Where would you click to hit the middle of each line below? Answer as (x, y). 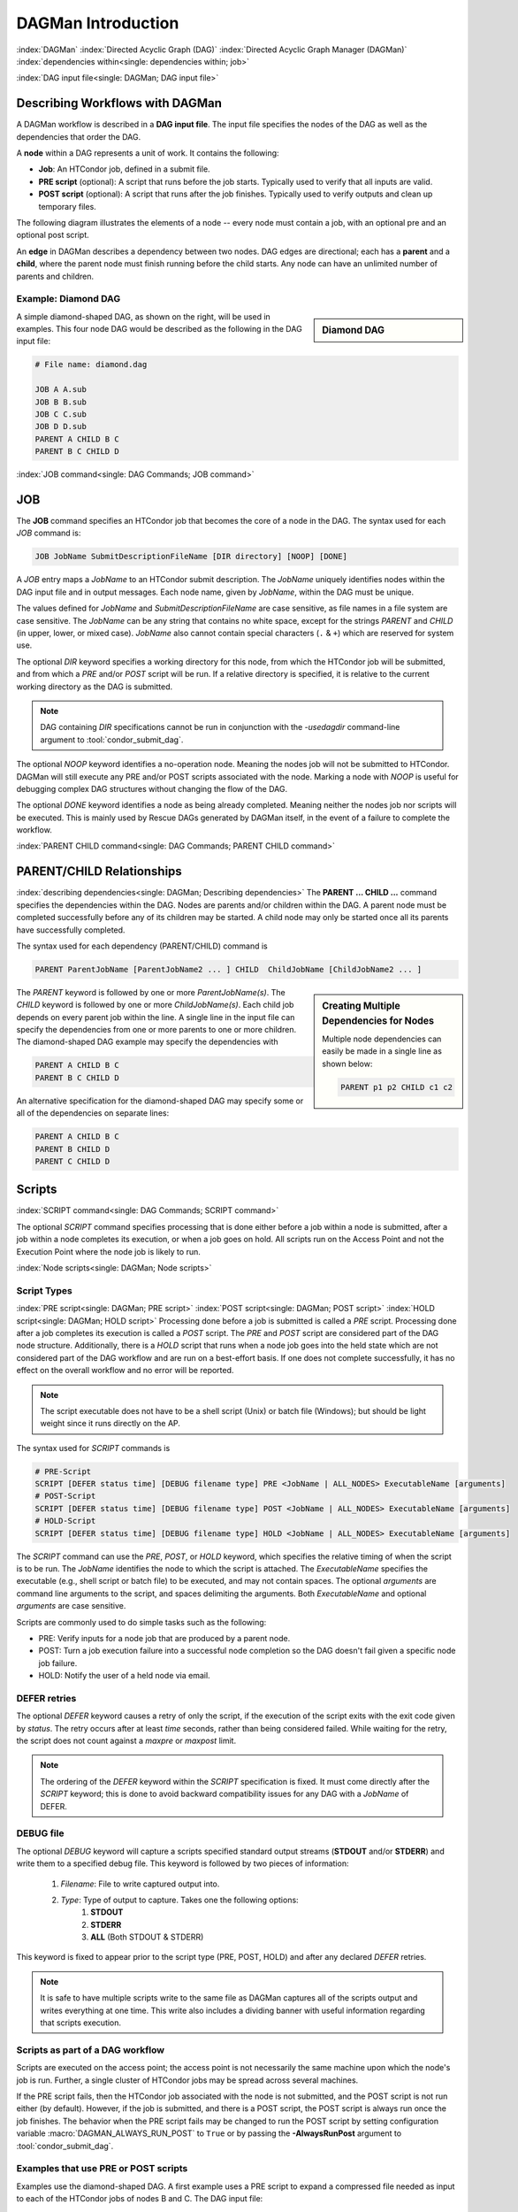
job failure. (58, 1663)
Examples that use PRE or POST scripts (102, 2169)
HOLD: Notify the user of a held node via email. (125, 1676)
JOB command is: (49, 533)
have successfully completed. (71, 930)
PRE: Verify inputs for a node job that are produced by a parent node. (164, 1638)
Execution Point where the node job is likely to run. (108, 1251)
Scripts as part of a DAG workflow (91, 2050)
